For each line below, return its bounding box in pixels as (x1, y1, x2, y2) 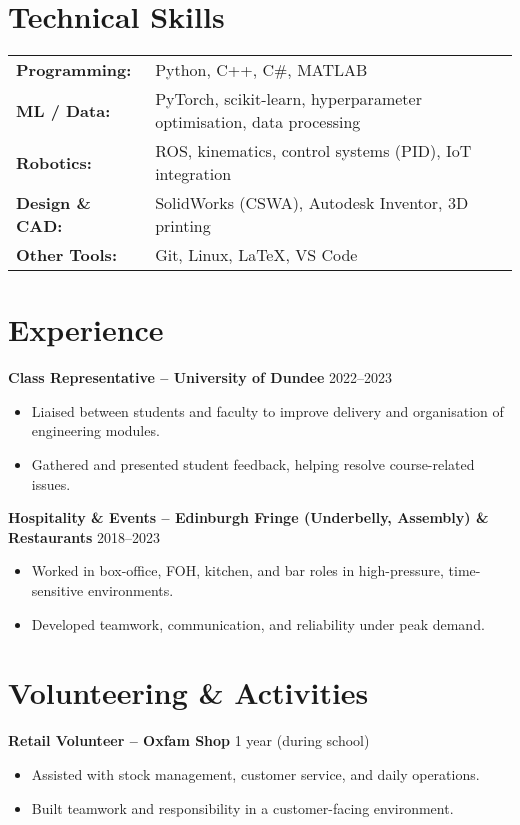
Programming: (16, 58, 132, 82)
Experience (8, 309, 164, 350)
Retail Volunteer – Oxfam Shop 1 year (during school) (8, 730, 370, 751)
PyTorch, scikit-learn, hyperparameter (155, 87, 422, 111)
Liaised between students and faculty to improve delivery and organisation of (31, 400, 504, 421)
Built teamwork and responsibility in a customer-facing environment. (31, 797, 454, 818)
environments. (87, 580, 174, 600)
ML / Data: (16, 98, 111, 122)
